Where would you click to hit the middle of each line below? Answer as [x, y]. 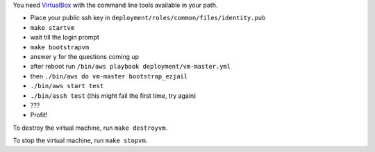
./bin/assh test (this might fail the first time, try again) [113, 95]
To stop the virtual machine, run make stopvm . [80, 141]
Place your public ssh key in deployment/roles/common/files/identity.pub [148, 18]
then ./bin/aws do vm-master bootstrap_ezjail [109, 76]
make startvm [52, 27]
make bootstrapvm [60, 47]
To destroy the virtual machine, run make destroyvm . [90, 128]
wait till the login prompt [65, 37]
